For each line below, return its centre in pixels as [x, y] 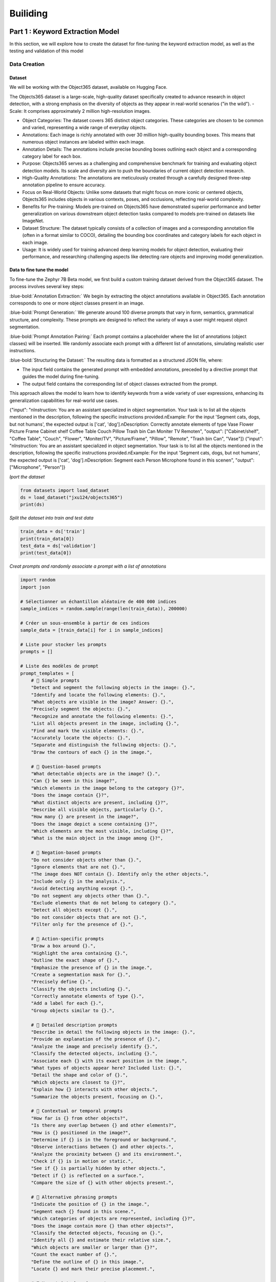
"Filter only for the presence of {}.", [82, 925]
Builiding [29, 13]
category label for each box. [52, 156]
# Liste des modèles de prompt [60, 666]
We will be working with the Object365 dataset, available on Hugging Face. [88, 87]
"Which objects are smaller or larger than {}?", [94, 1247]
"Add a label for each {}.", [67, 1003]
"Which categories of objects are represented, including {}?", [113, 1219]
